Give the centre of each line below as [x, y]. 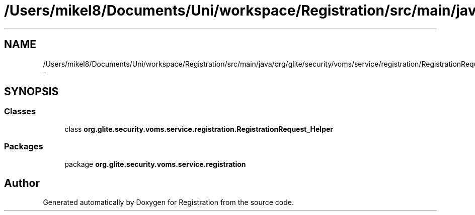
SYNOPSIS [31, 92]
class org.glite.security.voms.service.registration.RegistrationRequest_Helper [199, 129]
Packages [24, 147]
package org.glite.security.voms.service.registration [155, 164]
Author [22, 183]
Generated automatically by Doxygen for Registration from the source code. [169, 202]
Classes [20, 112]
